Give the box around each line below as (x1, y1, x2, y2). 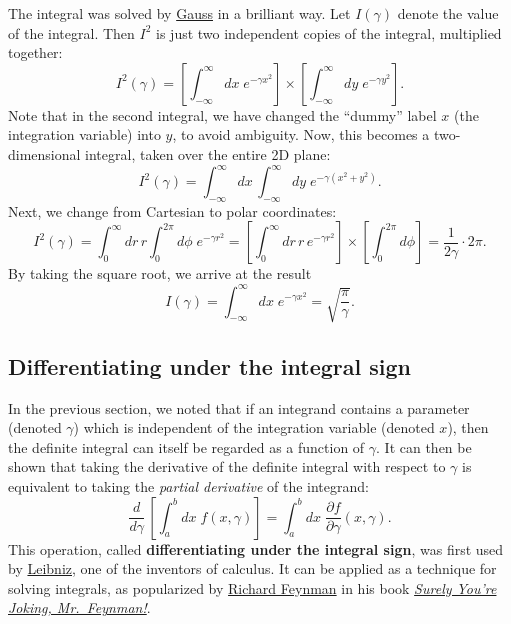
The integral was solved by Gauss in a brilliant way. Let (8, 3, 351, 23)
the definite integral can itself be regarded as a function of (8, 436, 365, 457)
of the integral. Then (8, 22, 135, 43)
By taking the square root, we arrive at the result (8, 263, 312, 284)
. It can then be (376, 436, 472, 457)
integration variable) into (8, 124, 161, 145)
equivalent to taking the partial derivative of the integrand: (8, 476, 369, 497)
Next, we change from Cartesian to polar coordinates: (8, 200, 337, 221)
